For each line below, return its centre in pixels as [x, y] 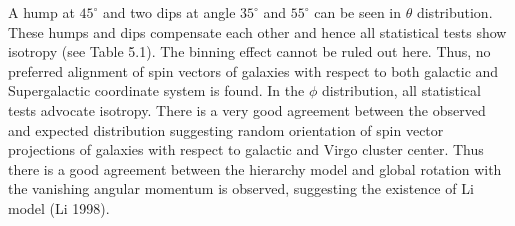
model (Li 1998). [59, 207]
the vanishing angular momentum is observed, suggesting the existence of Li [241, 188]
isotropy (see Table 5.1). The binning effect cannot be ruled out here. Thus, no [249, 51]
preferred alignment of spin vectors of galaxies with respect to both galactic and [253, 70]
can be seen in [358, 12]
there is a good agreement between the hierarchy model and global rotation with [255, 168]
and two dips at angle [169, 12]
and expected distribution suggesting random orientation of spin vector [226, 129]
